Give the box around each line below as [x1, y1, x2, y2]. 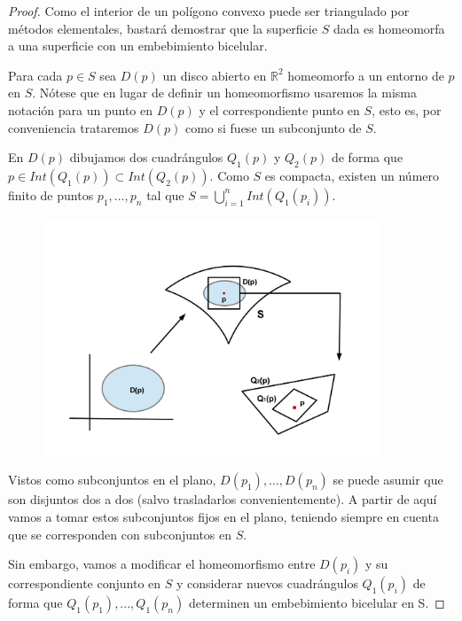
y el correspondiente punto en [199, 100, 360, 119]
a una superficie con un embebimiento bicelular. [8, 36, 268, 55]
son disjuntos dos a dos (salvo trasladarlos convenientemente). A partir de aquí [8, 490, 437, 508]
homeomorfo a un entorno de [287, 66, 444, 84]
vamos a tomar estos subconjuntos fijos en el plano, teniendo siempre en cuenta [8, 507, 439, 525]
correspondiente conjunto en [8, 574, 161, 593]
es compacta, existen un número [264, 166, 440, 184]
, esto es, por [372, 100, 442, 119]
